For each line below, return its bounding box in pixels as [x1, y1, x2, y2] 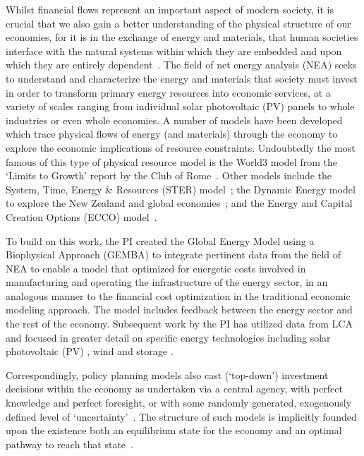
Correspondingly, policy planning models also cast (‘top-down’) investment [6, 367, 329, 382]
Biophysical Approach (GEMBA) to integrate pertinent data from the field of [6, 247, 341, 262]
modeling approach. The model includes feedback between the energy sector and [6, 302, 353, 317]
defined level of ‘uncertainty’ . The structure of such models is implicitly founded [6, 409, 357, 424]
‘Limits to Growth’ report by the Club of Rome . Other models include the [6, 168, 332, 183]
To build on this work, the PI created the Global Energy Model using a [6, 233, 315, 248]
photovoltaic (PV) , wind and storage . [6, 344, 174, 359]
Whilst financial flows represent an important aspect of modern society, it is [6, 2, 334, 16]
